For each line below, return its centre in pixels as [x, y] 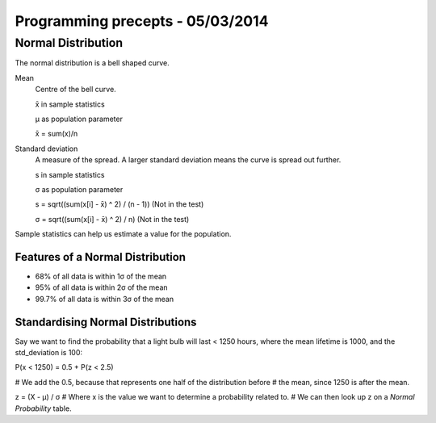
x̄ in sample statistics [70, 104]
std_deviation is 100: [49, 353]
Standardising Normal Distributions [106, 322]
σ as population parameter [79, 189]
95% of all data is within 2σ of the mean [102, 287]
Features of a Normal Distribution [100, 257]
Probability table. [43, 408]
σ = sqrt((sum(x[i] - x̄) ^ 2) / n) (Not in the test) [112, 219]
